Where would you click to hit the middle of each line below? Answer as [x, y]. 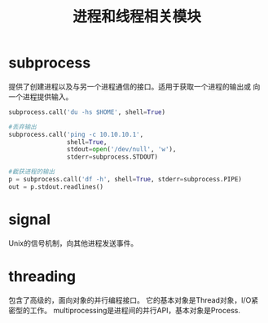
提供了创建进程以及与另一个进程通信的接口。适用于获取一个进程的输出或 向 [134, 86]
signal [30, 220]
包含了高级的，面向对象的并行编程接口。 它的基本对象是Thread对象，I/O [130, 300]
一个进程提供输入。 [41, 96]
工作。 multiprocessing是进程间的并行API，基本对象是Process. [135, 310]
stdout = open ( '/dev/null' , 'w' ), [121, 150]
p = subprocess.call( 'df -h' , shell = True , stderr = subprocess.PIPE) [125, 180]
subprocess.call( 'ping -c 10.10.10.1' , [76, 134]
